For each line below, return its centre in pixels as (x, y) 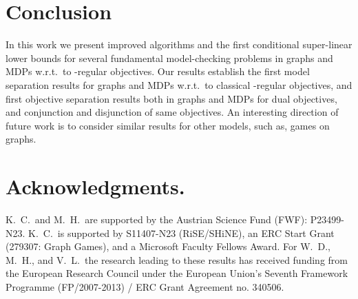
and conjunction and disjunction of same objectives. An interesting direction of (172, 112)
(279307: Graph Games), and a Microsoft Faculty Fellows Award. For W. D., (168, 246)
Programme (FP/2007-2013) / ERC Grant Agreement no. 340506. (145, 286)
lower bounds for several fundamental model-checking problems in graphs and (169, 58)
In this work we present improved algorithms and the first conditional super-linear (179, 44)
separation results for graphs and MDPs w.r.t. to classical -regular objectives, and (179, 84)
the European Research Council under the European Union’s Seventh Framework (177, 273)
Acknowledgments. (95, 186)
